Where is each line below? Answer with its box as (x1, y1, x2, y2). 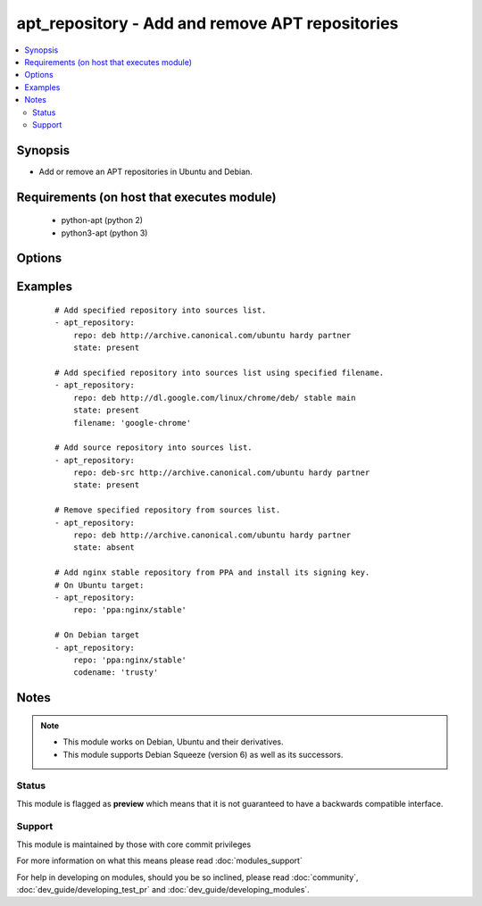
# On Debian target (54, 630, 140, 640)
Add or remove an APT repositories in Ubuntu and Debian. (38, 166, 253, 177)
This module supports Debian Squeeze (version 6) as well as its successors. (62, 749, 344, 760)
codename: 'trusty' (72, 668, 159, 677)
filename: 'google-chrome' (72, 418, 192, 428)
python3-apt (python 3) (61, 228, 148, 238)
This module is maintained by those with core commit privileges (16, 839, 252, 850)
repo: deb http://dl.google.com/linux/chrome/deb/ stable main (72, 393, 356, 403)
